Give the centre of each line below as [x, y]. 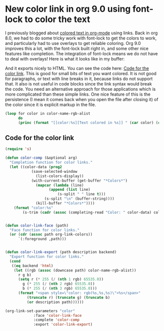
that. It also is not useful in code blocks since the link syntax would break [79, 83]
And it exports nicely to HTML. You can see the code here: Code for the [77, 68]
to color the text [57, 19]
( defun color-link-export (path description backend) [61, 252]
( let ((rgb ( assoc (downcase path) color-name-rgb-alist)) [75, 270]
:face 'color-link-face [58, 315]
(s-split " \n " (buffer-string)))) [79, 199]
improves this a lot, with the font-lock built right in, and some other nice [77, 48]
